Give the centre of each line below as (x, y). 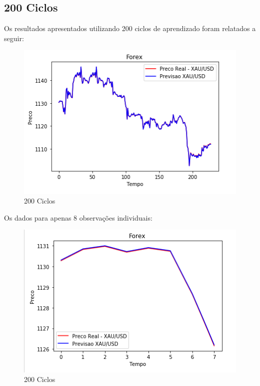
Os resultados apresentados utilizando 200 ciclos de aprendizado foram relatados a (130, 28)
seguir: (14, 38)
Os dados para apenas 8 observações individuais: (78, 217)
